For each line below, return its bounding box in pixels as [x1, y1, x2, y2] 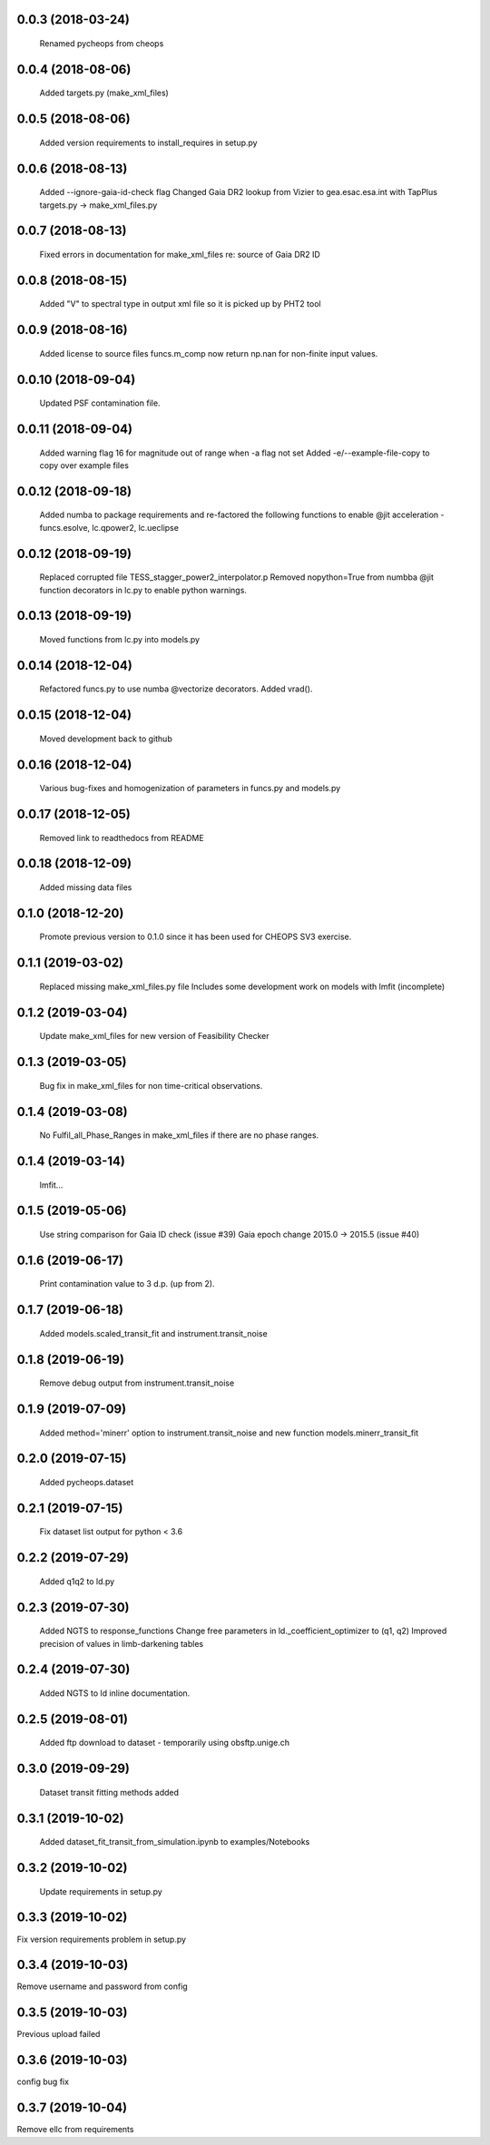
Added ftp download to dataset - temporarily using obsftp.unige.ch [39, 1738, 290, 1748]
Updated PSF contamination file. [39, 397, 161, 408]
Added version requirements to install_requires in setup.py [39, 137, 258, 148]
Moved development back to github [39, 733, 172, 744]
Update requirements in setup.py [39, 1885, 162, 1896]
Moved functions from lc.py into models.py [39, 634, 200, 645]
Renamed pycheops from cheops [39, 38, 164, 49]
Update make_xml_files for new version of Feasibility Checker [39, 1031, 269, 1042]
